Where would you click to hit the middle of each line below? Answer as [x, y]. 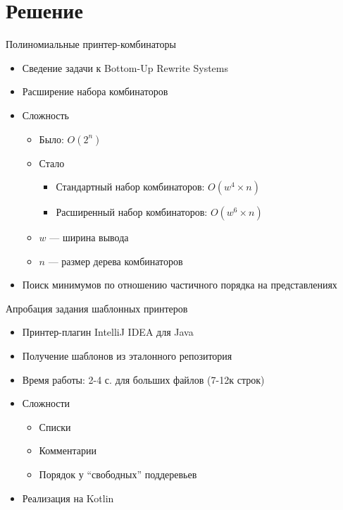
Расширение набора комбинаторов [95, 91]
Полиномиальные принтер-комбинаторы [91, 44]
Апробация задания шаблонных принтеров [97, 308]
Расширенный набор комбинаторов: [132, 212]
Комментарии [68, 450]
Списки [55, 426]
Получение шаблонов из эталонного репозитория [127, 356]
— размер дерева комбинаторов [116, 261]
